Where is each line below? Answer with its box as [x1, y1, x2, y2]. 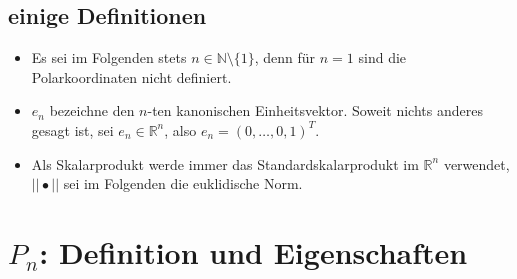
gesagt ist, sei [31, 119, 114, 140]
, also [164, 119, 197, 140]
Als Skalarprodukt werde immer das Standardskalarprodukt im [31, 153, 419, 174]
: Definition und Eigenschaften [39, 231, 468, 272]
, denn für [254, 47, 316, 68]
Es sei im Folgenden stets [31, 47, 187, 68]
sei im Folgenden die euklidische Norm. [63, 173, 303, 194]
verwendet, [443, 153, 510, 174]
